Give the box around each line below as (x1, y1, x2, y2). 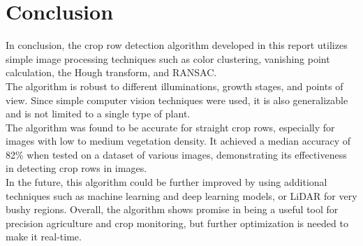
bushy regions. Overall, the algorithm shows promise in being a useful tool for (6, 202, 339, 217)
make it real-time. (6, 229, 82, 244)
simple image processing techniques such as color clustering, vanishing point (6, 51, 330, 66)
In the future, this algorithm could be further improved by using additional (6, 175, 327, 189)
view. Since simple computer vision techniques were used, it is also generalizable (6, 92, 348, 107)
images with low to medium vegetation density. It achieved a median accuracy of (6, 133, 351, 148)
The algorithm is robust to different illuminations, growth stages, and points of (6, 78, 343, 93)
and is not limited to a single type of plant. (6, 106, 191, 121)
